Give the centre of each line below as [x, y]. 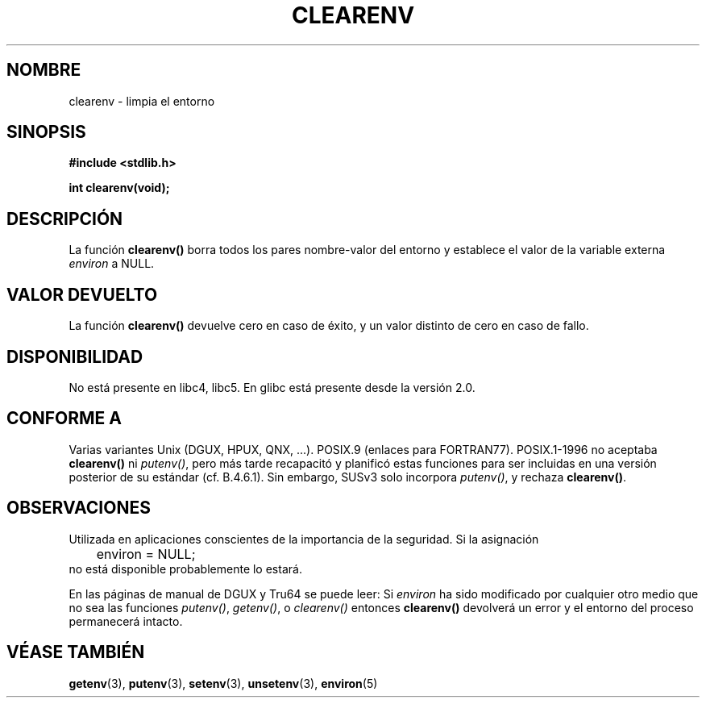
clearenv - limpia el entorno [142, 101]
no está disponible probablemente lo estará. [185, 569]
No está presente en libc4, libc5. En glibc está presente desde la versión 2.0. [272, 387]
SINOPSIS [46, 132]
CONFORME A [64, 419]
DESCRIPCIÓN [65, 219]
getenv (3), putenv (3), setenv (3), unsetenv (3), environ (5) [223, 683]
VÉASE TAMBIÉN [76, 652]
